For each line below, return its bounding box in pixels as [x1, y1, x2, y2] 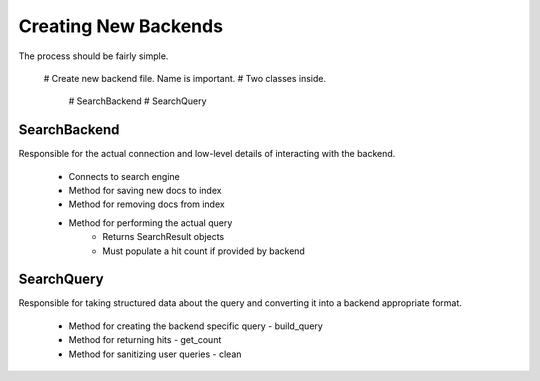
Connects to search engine [68, 170, 180, 182]
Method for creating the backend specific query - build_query [68, 320, 324, 332]
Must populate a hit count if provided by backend [102, 245, 305, 257]
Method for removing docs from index [68, 198, 225, 210]
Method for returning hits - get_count [68, 334, 222, 346]
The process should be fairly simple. [18, 50, 169, 62]
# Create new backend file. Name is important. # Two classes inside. [43, 72, 327, 84]
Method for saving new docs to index [68, 185, 222, 197]
